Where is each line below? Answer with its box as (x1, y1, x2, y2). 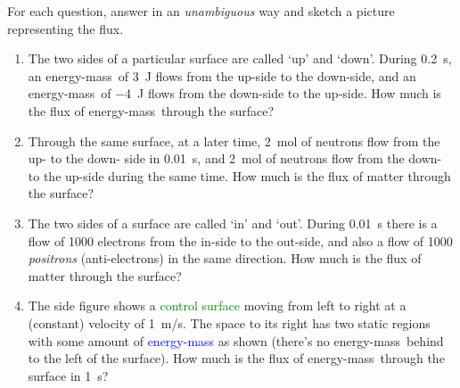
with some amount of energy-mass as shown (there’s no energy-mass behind (28, 331, 444, 350)
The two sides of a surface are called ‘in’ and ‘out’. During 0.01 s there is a (28, 213, 438, 232)
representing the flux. (7, 19, 124, 37)
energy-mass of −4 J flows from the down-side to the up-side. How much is (28, 84, 441, 103)
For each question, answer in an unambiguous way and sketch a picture (7, 2, 395, 20)
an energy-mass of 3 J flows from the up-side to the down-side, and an (28, 66, 416, 85)
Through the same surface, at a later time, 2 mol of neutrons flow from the (28, 131, 440, 150)
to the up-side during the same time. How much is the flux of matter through (28, 166, 451, 185)
